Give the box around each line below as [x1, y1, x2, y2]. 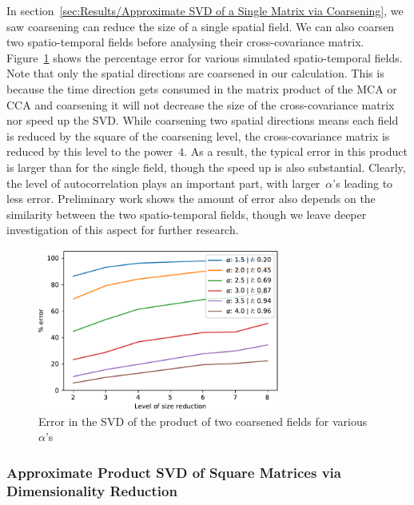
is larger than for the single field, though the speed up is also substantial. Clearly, [6, 158, 406, 175]
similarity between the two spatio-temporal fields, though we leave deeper [6, 205, 367, 222]
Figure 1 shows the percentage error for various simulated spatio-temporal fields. [6, 49, 403, 66]
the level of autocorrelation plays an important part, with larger [6, 174, 320, 191]
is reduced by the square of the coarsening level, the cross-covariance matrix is [6, 127, 390, 144]
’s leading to [332, 174, 393, 191]
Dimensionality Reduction [6, 480, 177, 500]
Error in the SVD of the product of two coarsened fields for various [38, 412, 368, 429]
